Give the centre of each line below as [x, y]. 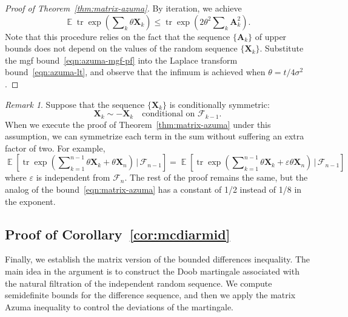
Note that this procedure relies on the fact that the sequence [118, 36]
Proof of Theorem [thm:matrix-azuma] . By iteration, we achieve [123, 8]
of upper [271, 36]
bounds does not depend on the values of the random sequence [121, 48]
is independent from [73, 177]
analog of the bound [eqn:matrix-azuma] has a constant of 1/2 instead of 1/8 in [153, 189]
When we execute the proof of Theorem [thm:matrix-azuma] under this [138, 124]
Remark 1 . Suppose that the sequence [75, 104]
